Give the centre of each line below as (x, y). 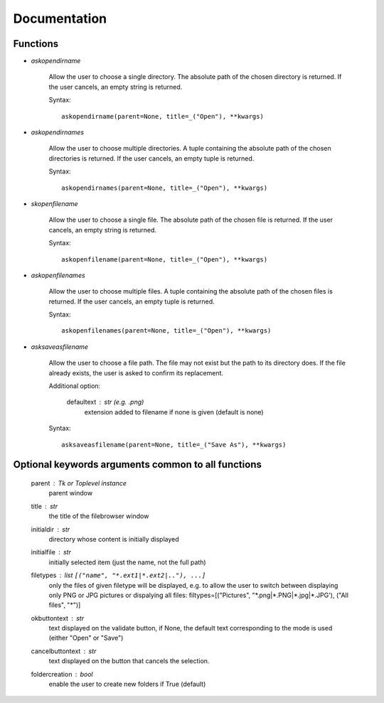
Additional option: (75, 386)
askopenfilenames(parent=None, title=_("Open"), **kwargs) (166, 331)
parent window (70, 493)
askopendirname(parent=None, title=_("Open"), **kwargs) (163, 116)
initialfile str (51, 552)
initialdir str (50, 529)
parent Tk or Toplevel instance (79, 483)
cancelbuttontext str (64, 651)
